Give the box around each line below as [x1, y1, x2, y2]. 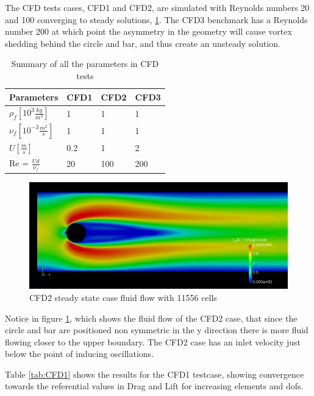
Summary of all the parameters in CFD [11, 57, 159, 70]
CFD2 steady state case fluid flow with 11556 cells [29, 291, 217, 303]
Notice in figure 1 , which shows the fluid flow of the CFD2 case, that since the [5, 311, 298, 324]
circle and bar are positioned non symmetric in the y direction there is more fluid [5, 324, 309, 336]
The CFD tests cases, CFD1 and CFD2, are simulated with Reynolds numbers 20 [5, 1, 310, 13]
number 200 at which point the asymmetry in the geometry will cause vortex [5, 25, 292, 38]
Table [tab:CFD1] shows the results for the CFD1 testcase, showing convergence [5, 367, 304, 380]
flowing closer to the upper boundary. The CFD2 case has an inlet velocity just [5, 335, 301, 348]
